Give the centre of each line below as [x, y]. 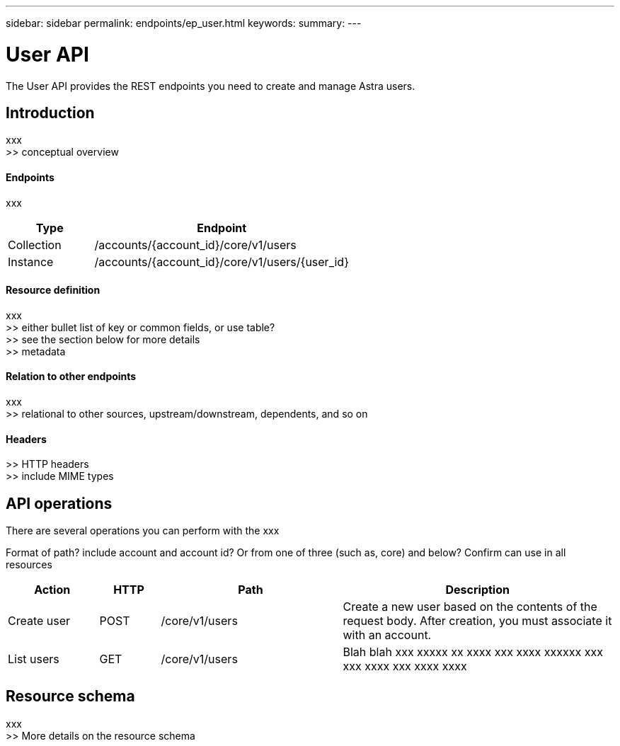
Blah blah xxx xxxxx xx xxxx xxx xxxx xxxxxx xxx [473, 652]
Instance [31, 262]
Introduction [50, 113]
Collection [35, 245]
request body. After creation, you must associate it [477, 621]
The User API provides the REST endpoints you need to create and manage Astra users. [211, 86]
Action [52, 590]
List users [34, 659]
